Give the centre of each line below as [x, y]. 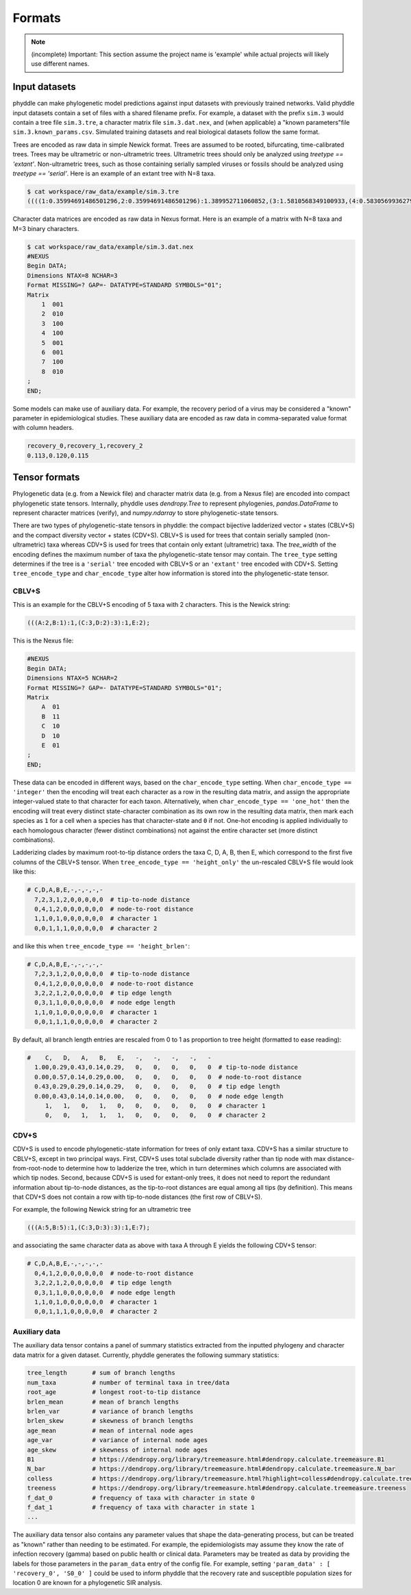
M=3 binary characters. [46, 228]
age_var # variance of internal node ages [117, 1440]
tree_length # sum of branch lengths [101, 1373]
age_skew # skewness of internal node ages [117, 1450]
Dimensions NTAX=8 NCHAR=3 [72, 275]
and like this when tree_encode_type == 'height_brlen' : [101, 946]
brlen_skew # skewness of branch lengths [110, 1421]
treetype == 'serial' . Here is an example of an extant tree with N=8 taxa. [114, 173]
